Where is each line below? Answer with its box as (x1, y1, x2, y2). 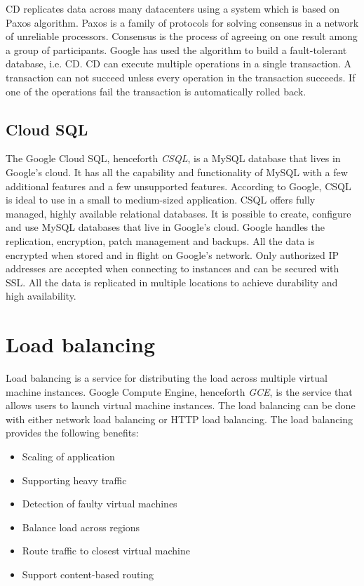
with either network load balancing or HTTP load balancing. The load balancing (6, 411, 353, 426)
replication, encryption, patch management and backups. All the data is (6, 233, 315, 248)
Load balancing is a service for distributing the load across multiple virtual (6, 371, 328, 385)
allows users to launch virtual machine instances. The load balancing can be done (6, 398, 356, 413)
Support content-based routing (22, 566, 154, 581)
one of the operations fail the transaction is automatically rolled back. (6, 84, 306, 98)
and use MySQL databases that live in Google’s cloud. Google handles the (6, 220, 325, 234)
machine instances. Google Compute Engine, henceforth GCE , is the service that (6, 384, 353, 399)
